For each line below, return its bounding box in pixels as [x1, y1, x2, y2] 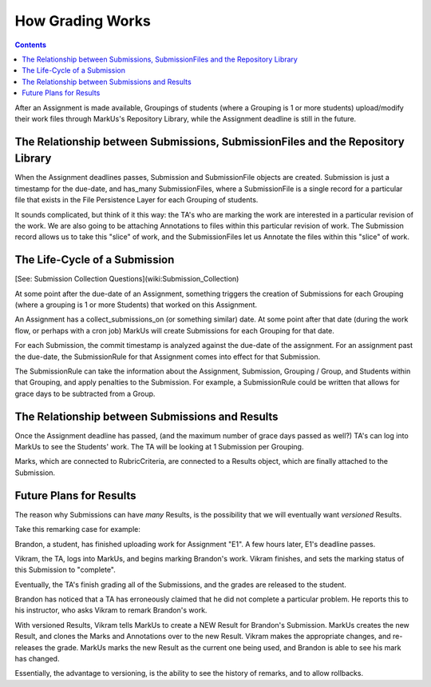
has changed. [14, 654, 60, 664]
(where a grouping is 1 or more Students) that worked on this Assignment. [14, 300, 258, 310]
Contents [14, 40, 47, 50]
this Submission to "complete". [14, 565, 116, 575]
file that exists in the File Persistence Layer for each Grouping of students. [14, 195, 259, 205]
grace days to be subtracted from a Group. [14, 389, 156, 398]
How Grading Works [14, 12, 152, 30]
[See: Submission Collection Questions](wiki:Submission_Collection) [14, 274, 239, 284]
